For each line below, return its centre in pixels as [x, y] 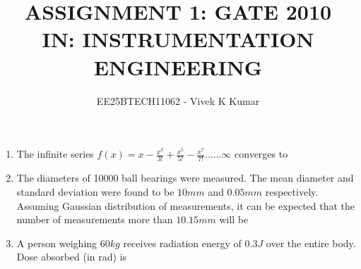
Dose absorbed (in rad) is [72, 257]
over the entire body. [311, 243]
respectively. [292, 192]
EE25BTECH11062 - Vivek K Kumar [178, 100]
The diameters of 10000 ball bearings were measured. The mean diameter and [185, 178]
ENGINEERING [178, 67]
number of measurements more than [95, 219]
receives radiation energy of [182, 243]
